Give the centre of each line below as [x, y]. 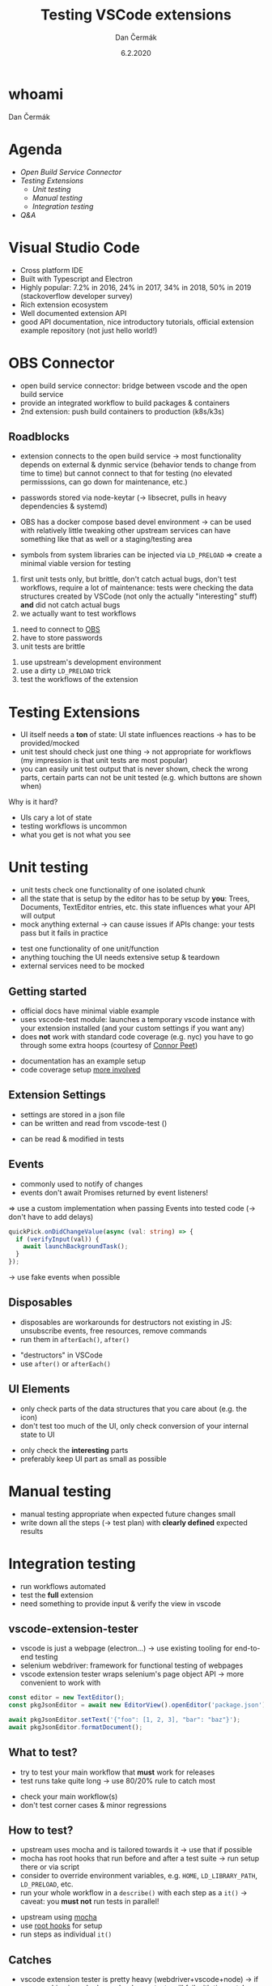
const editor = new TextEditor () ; [67, 1698]
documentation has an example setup [83, 1061]
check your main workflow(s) [69, 1796]
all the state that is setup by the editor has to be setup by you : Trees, [135, 899]
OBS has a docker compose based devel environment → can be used [136, 522]
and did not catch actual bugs [70, 605]
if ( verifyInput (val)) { [57, 1239]
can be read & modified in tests [72, 1139]
